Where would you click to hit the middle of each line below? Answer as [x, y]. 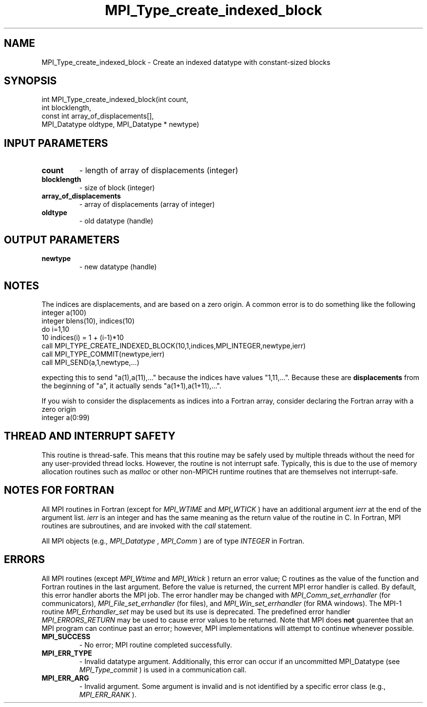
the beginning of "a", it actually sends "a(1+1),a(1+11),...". [131, 385]
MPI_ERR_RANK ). [108, 694]
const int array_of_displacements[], [98, 116]
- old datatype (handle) [116, 221]
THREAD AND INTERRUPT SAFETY [90, 436]
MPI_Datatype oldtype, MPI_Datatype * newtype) [120, 124]
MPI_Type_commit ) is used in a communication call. [163, 669]
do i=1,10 [55, 329]
